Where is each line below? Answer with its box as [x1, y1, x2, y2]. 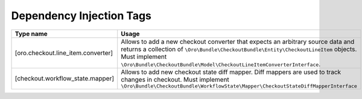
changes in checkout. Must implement [121, 75, 229, 83]
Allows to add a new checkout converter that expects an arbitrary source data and [121, 37, 355, 46]
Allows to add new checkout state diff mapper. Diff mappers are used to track [121, 68, 341, 76]
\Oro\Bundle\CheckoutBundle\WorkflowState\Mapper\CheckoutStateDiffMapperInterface [121, 83, 357, 89]
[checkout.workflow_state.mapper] [14, 74, 115, 83]
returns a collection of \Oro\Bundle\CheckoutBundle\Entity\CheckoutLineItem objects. [121, 45, 357, 53]
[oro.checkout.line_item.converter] [14, 49, 113, 57]
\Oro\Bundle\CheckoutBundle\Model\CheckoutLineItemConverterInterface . [121, 60, 321, 68]
